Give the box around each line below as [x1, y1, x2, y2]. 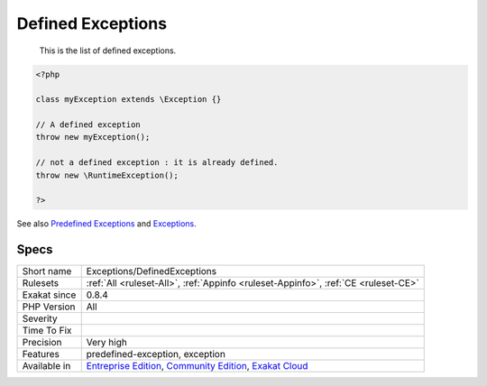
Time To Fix [22, 325, 72, 337]
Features [22, 348, 60, 361]
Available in [22, 360, 71, 372]
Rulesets [22, 277, 59, 289]
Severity [22, 312, 58, 325]
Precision [22, 336, 62, 349]
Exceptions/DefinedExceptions [86, 265, 217, 278]
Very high [86, 336, 128, 349]
